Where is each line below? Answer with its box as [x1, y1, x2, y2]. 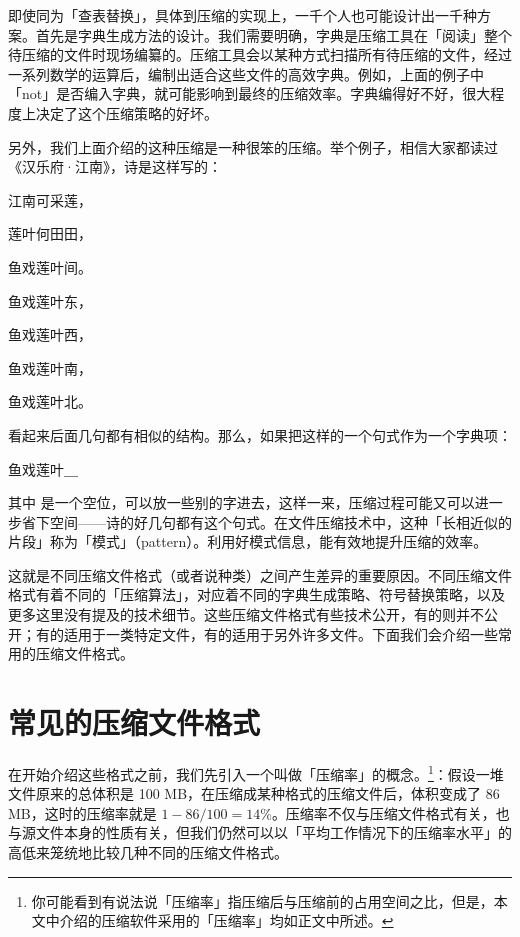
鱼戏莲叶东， [8, 290, 92, 311]
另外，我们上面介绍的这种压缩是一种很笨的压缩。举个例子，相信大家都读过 [8, 136, 498, 157]
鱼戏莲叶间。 [8, 256, 92, 277]
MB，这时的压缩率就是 [8, 802, 157, 823]
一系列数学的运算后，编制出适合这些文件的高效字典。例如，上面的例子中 [8, 63, 484, 84]
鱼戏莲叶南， [8, 357, 92, 378]
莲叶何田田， [8, 223, 92, 244]
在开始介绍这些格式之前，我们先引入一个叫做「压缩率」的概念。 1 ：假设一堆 [8, 760, 504, 784]
